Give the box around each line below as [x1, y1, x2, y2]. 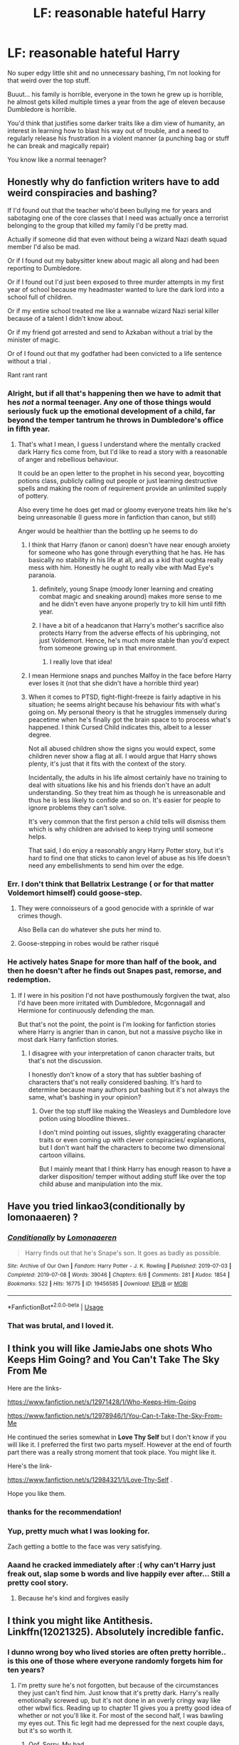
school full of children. [7, 292, 73, 301]
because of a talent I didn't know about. [7, 314, 124, 322]
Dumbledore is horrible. [7, 105, 77, 113]
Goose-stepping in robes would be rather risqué [17, 939, 159, 948]
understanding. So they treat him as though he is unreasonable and [28, 789, 226, 797]
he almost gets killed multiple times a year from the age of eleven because [7, 97, 225, 106]
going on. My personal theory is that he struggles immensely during [28, 708, 228, 717]
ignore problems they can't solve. [28, 803, 127, 812]
